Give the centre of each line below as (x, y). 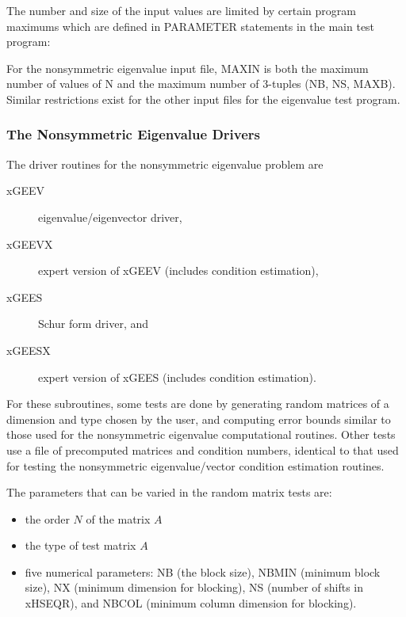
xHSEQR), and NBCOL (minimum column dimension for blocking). (191, 603)
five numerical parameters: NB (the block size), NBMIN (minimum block (203, 571)
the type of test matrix (80, 545)
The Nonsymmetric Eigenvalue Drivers (133, 134)
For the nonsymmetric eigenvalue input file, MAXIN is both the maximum (188, 68)
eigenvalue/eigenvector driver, (110, 217)
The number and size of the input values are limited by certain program (181, 10)
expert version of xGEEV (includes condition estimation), (178, 270)
